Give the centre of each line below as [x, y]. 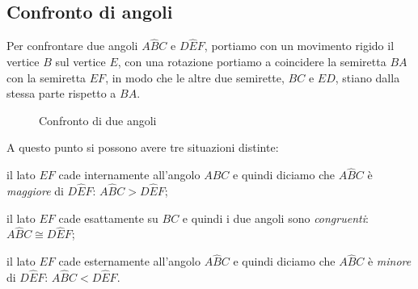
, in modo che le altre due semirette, [195, 77]
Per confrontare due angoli [72, 46]
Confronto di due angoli [98, 120]
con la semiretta [46, 77]
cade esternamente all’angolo [129, 261]
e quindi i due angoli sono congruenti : [275, 218]
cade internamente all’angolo [129, 175]
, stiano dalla [367, 77]
